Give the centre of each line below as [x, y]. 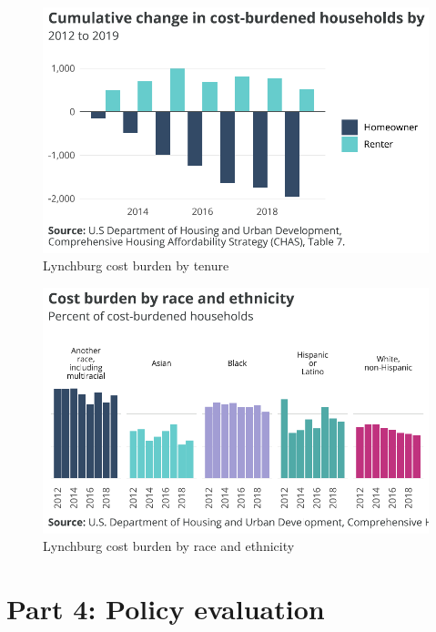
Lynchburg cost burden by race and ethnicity [169, 546]
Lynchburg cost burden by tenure [136, 265]
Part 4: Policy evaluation [166, 609]
